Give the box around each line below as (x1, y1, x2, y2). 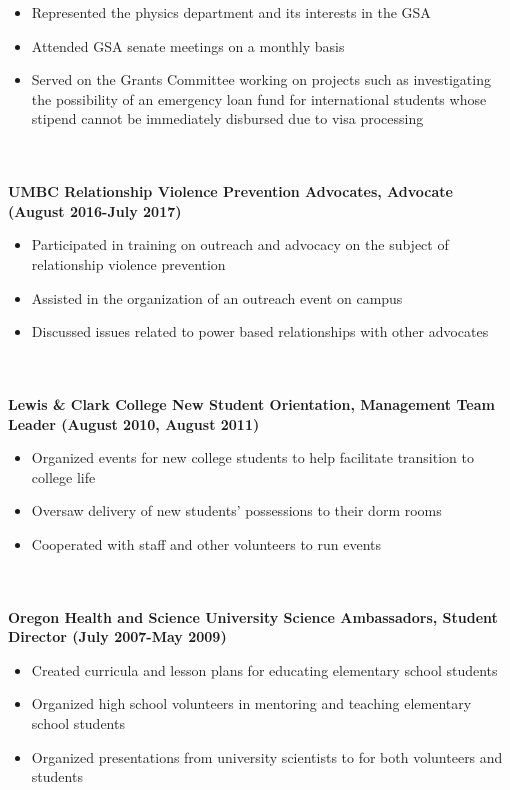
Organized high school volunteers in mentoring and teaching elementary (31, 693, 472, 714)
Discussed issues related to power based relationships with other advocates (31, 321, 489, 342)
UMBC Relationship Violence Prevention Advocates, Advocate (8, 181, 453, 202)
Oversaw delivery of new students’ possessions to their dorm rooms (31, 500, 442, 521)
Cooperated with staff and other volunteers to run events (31, 533, 382, 554)
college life (31, 466, 96, 487)
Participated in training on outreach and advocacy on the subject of (31, 234, 449, 255)
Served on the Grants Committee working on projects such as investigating (31, 69, 491, 90)
